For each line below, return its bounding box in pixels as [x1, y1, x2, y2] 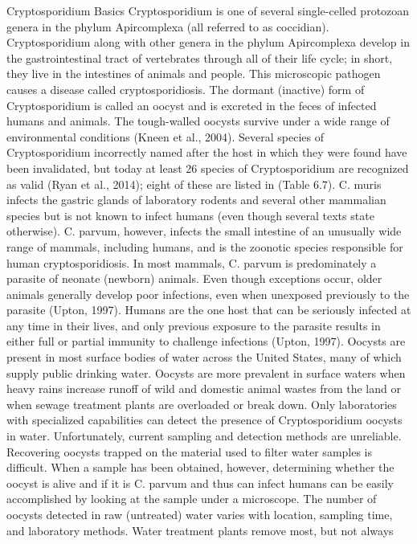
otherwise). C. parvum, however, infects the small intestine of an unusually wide [6, 223, 402, 239]
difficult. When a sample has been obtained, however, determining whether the [6, 459, 395, 476]
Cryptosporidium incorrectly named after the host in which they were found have [6, 144, 407, 161]
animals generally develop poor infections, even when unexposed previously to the [6, 285, 410, 302]
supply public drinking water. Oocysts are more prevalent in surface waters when [6, 364, 406, 381]
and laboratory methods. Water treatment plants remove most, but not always [6, 522, 394, 538]
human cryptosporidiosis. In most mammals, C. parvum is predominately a [6, 254, 377, 271]
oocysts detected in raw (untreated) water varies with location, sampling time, [6, 506, 393, 522]
